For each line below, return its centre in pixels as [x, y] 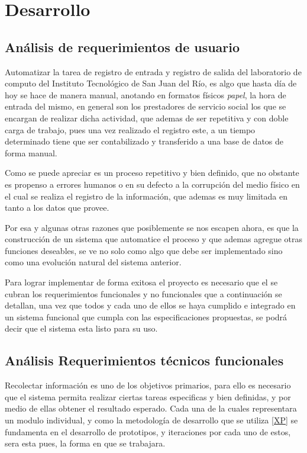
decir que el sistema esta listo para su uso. [81, 328]
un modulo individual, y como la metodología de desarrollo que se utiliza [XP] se [151, 420]
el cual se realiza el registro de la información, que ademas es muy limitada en [146, 196]
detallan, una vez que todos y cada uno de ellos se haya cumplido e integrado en [150, 305]
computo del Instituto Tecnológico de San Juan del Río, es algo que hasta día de [151, 83]
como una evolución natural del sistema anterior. [93, 262]
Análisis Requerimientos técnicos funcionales [144, 360]
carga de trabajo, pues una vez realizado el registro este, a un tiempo [130, 129]
